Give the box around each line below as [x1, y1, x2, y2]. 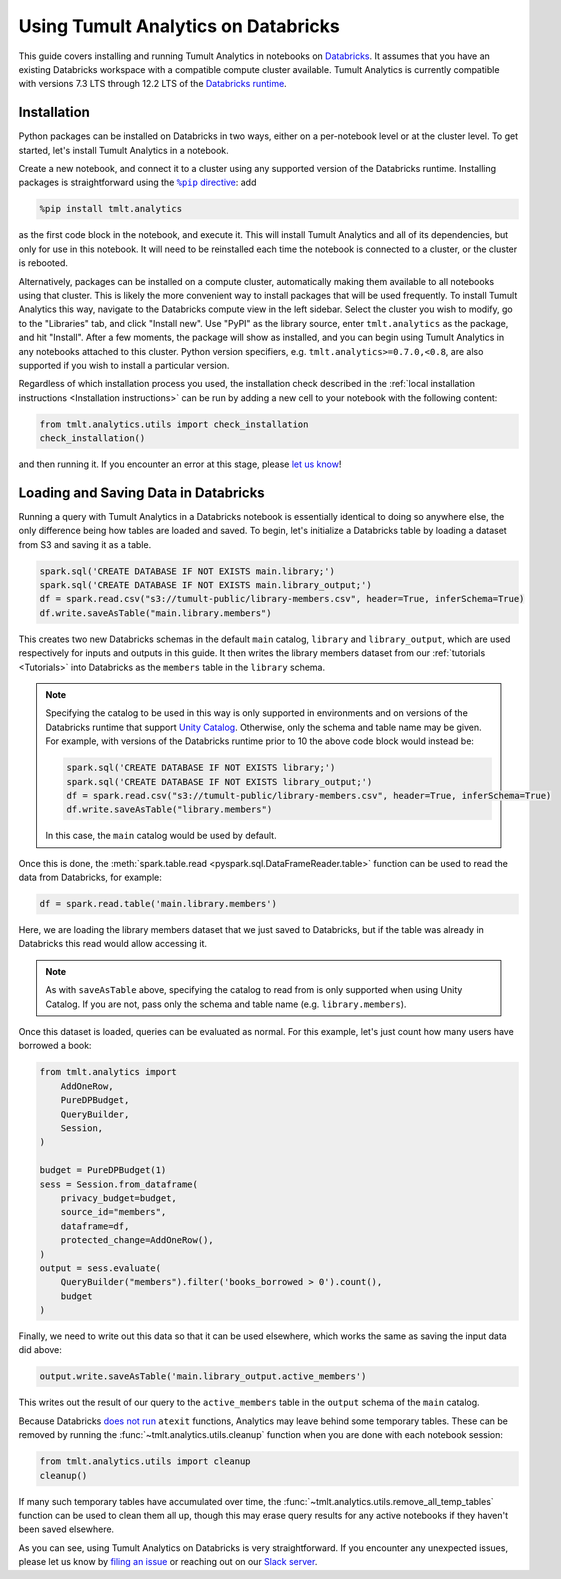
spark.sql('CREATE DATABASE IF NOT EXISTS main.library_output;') [39, 580, 372, 591]
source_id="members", [60, 1206, 167, 1218]
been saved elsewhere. [18, 1523, 115, 1535]
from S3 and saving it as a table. [18, 538, 152, 550]
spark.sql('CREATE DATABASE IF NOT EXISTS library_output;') [66, 776, 373, 787]
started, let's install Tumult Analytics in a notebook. [18, 144, 229, 156]
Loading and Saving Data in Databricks [18, 484, 265, 501]
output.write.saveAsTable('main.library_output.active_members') [39, 1371, 367, 1382]
